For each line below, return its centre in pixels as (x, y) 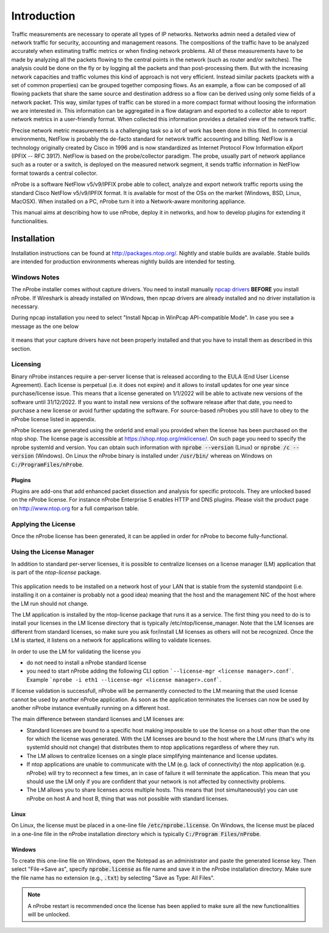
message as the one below (45, 326)
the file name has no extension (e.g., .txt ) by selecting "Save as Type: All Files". (113, 878)
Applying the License (44, 524)
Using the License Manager (53, 552)
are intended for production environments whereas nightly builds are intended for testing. (123, 261)
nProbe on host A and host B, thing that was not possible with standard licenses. (127, 798)
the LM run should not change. (50, 603)
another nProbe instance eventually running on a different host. (91, 708)
